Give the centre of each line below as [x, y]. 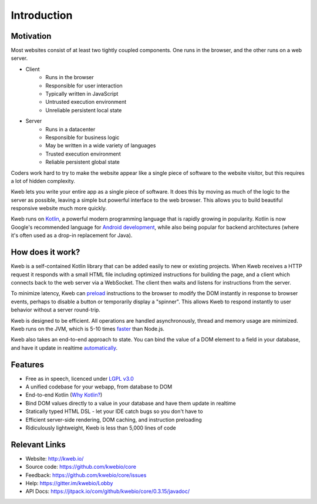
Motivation [31, 36]
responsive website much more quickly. [59, 208]
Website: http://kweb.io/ [55, 458]
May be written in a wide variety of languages [101, 146]
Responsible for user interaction [84, 86]
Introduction [42, 15]
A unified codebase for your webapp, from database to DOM [99, 387]
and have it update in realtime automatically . [64, 348]
